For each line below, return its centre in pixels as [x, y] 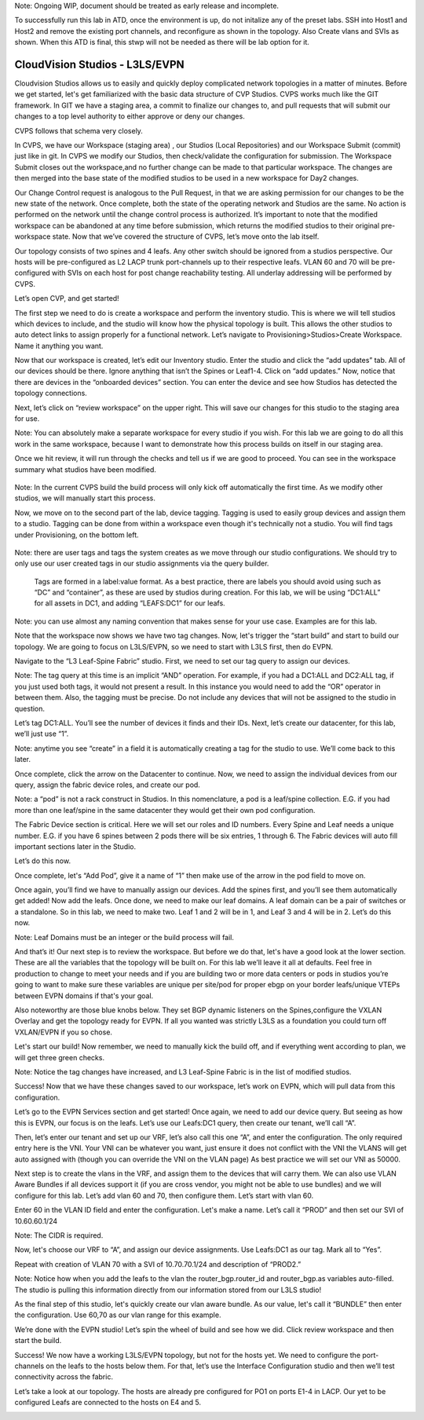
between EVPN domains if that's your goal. [84, 995]
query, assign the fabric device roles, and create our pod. [107, 785]
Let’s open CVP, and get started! [67, 298]
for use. [27, 419]
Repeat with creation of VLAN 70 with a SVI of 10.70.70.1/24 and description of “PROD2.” [158, 1264]
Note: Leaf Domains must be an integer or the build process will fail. [124, 937]
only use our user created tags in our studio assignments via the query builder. [142, 564]
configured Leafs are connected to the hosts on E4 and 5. [108, 1403]
